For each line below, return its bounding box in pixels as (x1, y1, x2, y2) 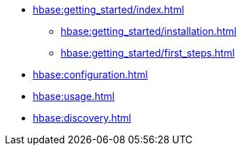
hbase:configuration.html (33, 69, 148, 80)
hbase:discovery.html (33, 112, 131, 124)
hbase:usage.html (33, 90, 115, 102)
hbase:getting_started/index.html (33, 3, 184, 15)
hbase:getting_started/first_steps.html (61, 47, 235, 59)
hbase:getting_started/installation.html (61, 25, 236, 37)
